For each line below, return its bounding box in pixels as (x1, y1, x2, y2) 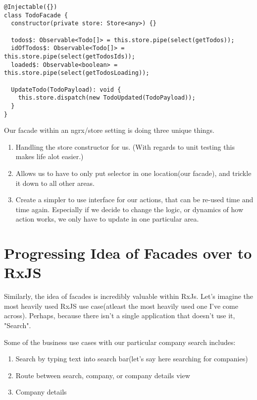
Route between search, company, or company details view (15, 370, 190, 380)
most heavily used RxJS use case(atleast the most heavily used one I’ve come (4, 300, 238, 311)
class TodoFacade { (4, 11, 68, 19)
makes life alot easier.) (15, 151, 84, 162)
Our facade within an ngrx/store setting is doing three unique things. (4, 125, 214, 135)
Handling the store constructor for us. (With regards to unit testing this (15, 141, 235, 152)
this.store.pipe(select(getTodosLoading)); (4, 69, 150, 77)
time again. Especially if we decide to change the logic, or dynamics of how (15, 204, 244, 214)
